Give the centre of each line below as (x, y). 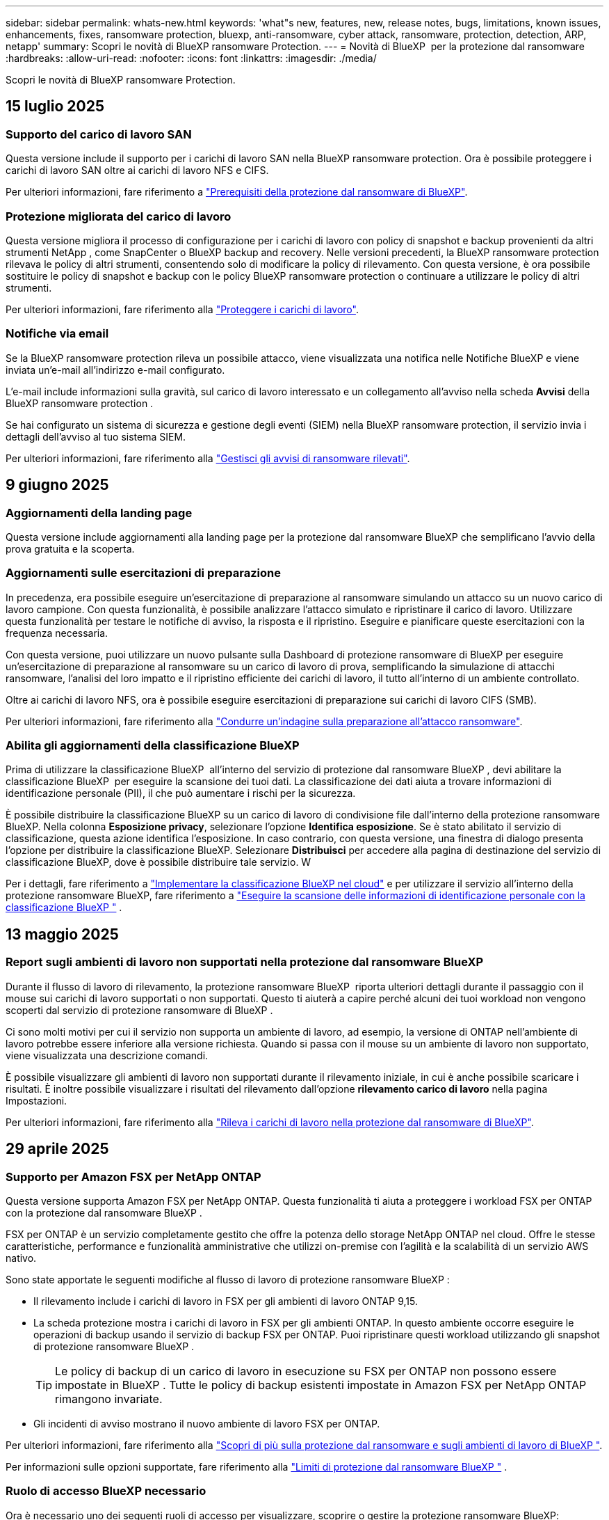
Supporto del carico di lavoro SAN (99, 134)
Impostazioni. (36, 1100)
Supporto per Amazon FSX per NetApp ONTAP (133, 1177)
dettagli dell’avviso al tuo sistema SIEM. (96, 436)
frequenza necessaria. (57, 633)
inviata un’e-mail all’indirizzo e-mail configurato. (115, 370)
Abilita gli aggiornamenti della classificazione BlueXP (153, 746)
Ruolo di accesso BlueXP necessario (106, 1491)
